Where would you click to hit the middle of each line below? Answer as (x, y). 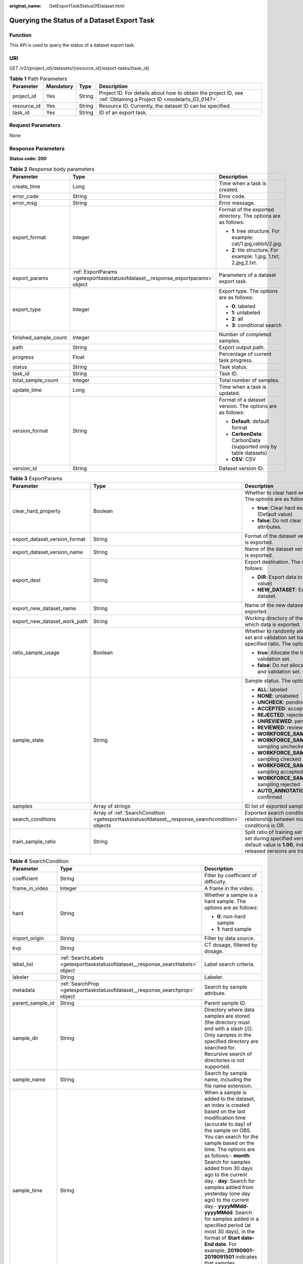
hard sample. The (225, 901)
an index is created (227, 1105)
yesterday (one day (227, 1194)
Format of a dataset (242, 399)
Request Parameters (35, 125)
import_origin (28, 938)
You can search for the (231, 1137)
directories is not (224, 1060)
